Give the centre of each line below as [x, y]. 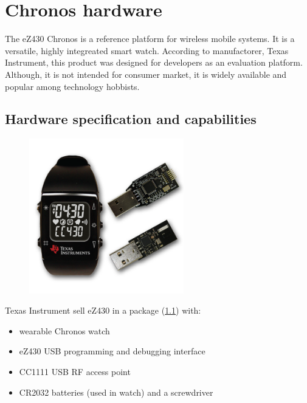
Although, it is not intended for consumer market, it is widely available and [146, 74]
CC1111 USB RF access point [75, 372]
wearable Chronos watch [64, 330]
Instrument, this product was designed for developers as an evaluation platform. [154, 62]
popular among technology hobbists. [72, 86]
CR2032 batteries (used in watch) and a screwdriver [116, 392]
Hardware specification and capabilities [131, 119]
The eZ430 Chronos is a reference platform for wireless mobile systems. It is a [150, 39]
